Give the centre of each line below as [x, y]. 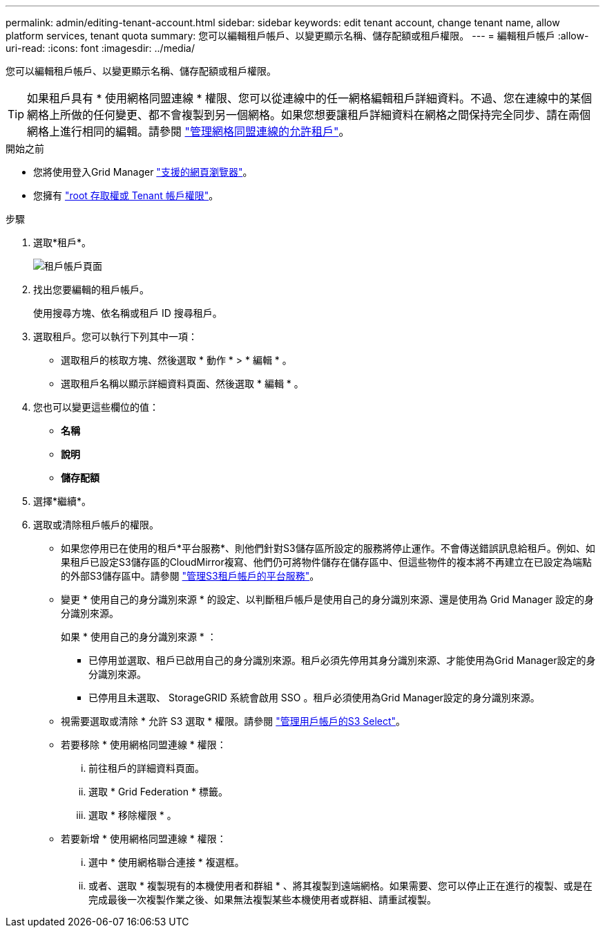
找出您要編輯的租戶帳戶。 [91, 289]
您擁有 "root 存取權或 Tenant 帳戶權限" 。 [126, 195]
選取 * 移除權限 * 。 [133, 815]
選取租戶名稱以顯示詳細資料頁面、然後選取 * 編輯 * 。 [182, 384]
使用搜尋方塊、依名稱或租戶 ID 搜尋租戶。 [128, 313]
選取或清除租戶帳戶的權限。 [96, 525]
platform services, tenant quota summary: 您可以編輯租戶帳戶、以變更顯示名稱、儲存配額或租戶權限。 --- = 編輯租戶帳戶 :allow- [297, 36]
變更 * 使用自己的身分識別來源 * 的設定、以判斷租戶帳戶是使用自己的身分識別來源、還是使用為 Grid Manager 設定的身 [328, 599]
